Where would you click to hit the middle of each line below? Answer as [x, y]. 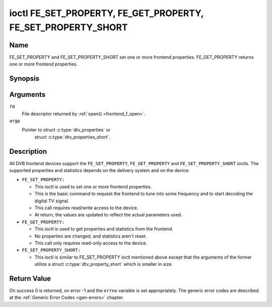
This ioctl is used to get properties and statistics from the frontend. [104, 229]
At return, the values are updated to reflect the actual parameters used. [108, 215]
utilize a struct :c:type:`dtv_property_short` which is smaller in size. [104, 264]
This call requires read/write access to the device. [86, 208]
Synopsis [24, 79]
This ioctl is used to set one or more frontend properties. [93, 187]
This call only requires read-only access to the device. [91, 243]
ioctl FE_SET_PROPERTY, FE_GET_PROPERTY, [107, 13]
